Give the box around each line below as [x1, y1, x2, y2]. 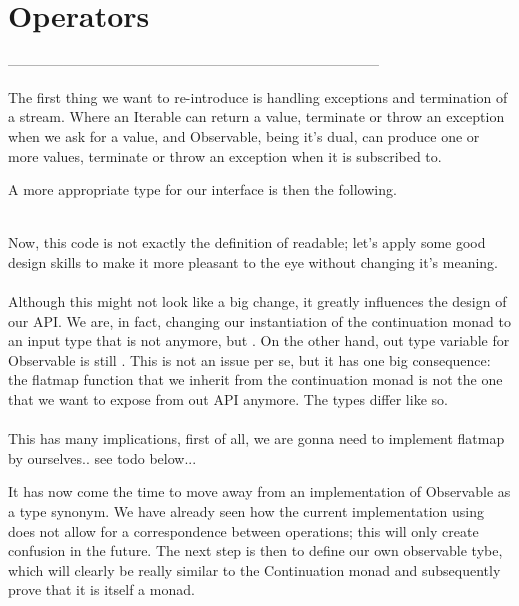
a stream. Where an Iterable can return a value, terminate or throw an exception [8, 106, 505, 127]
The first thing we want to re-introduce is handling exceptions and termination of [8, 86, 508, 107]
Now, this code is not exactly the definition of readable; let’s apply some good [8, 232, 486, 253]
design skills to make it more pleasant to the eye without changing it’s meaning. [8, 251, 498, 272]
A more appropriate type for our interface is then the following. [8, 179, 397, 200]
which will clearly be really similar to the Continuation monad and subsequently [8, 559, 501, 580]
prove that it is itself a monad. [8, 579, 195, 600]
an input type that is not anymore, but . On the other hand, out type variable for [8, 330, 510, 351]
